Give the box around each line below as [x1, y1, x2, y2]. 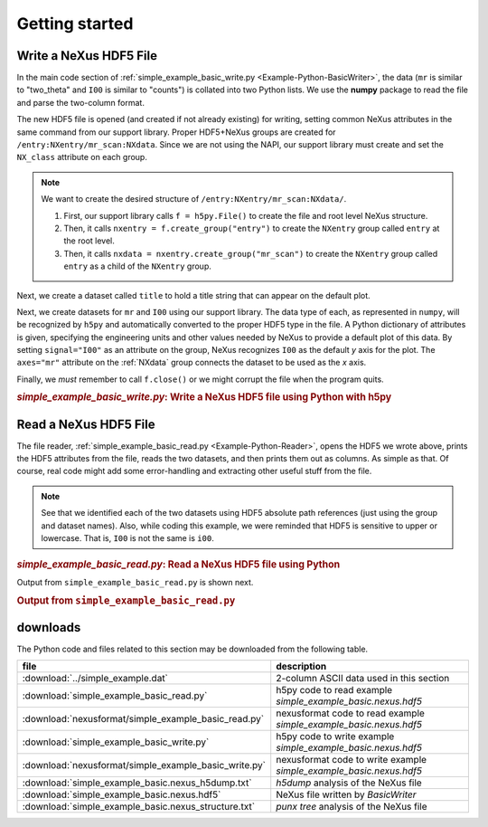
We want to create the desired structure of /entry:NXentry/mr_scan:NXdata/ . [41, 194, 347, 204]
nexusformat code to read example [276, 707, 425, 719]
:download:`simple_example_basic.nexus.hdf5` [22, 788, 221, 801]
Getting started [16, 14, 134, 33]
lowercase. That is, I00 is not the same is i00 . [41, 533, 214, 543]
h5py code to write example [276, 730, 395, 743]
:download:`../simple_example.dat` [22, 672, 169, 685]
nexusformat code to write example [276, 754, 427, 766]
